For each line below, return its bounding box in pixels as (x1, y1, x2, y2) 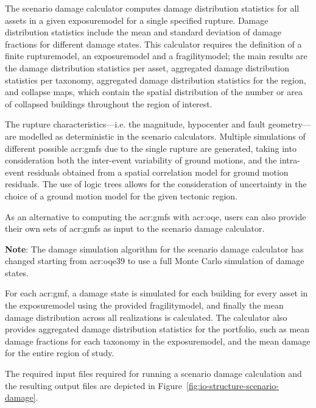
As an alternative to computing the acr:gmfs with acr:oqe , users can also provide (5, 210, 306, 223)
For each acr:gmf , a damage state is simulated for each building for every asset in (5, 287, 308, 299)
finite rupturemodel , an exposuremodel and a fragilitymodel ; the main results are (5, 49, 307, 62)
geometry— (268, 118, 311, 131)
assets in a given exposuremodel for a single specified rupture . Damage (5, 13, 269, 26)
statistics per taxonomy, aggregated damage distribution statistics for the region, (5, 73, 306, 86)
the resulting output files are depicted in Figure (5, 379, 182, 392)
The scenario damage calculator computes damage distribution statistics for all (5, 2, 300, 14)
